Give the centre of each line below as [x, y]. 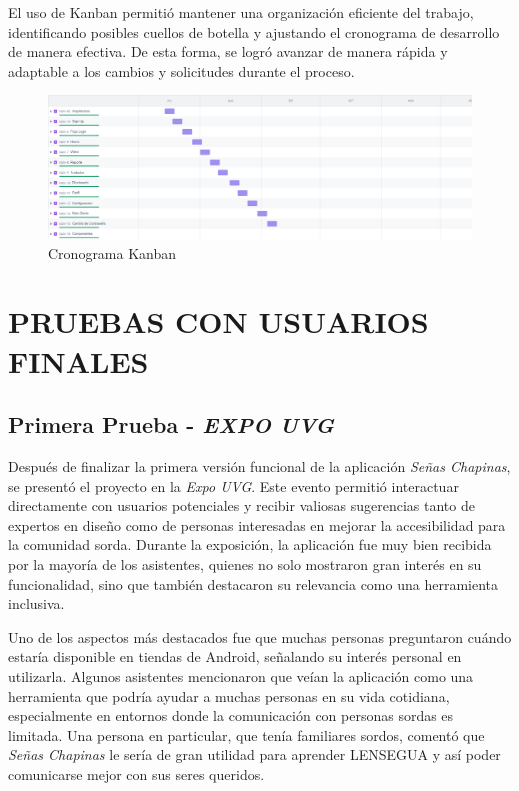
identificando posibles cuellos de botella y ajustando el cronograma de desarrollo [254, 31]
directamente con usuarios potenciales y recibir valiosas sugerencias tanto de [241, 505]
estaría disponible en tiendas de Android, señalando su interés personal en [235, 656]
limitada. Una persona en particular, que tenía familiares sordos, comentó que [246, 734]
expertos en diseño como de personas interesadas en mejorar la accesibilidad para [257, 524]
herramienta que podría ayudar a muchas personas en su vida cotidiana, [229, 695]
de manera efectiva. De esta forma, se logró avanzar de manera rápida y [228, 51]
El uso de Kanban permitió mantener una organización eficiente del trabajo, [241, 12]
